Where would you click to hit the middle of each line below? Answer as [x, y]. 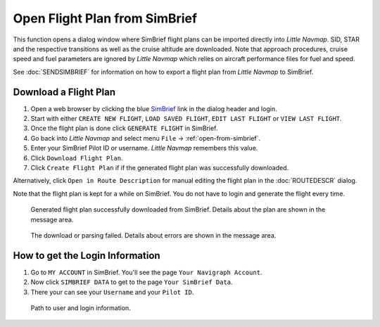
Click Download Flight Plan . [77, 158]
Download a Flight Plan [64, 92]
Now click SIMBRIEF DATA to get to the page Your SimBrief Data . [132, 282]
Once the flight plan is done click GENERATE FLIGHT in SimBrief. [124, 128]
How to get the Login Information [87, 256]
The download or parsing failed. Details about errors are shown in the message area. [153, 235]
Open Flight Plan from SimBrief [105, 18]
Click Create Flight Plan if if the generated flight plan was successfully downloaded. [160, 167]
